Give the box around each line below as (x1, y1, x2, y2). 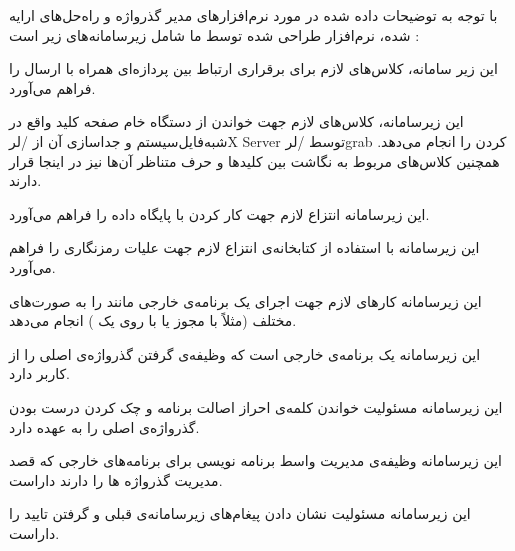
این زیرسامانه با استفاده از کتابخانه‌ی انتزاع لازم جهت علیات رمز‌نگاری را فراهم (9, 237, 480, 258)
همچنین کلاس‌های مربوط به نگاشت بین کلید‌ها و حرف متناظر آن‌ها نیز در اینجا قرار (9, 150, 500, 171)
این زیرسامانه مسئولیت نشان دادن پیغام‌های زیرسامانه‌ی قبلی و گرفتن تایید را (9, 503, 471, 524)
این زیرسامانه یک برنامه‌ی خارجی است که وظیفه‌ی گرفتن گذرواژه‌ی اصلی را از (9, 343, 481, 364)
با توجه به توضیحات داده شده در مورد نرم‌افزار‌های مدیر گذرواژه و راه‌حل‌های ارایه (9, 5, 498, 25)
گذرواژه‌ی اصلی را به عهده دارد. (9, 416, 200, 437)
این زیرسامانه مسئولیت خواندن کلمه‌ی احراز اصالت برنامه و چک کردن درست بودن (9, 396, 503, 417)
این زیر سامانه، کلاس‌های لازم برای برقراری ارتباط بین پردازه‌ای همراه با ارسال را (9, 58, 498, 79)
